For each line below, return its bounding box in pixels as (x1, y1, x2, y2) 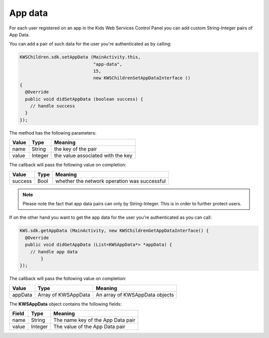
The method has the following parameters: (9, 130, 97, 136)
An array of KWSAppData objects (95, 291, 174, 298)
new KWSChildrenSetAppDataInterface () (93, 75, 191, 81)
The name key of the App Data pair (53, 317, 135, 324)
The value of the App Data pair (53, 323, 126, 330)
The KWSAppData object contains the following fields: (9, 301, 122, 307)
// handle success (30, 103, 75, 109)
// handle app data (30, 249, 78, 254)
